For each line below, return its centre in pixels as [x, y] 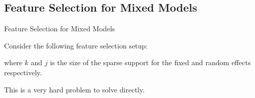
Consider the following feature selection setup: [76, 45]
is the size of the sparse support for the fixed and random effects [150, 62]
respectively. [23, 72]
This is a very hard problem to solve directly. [75, 89]
